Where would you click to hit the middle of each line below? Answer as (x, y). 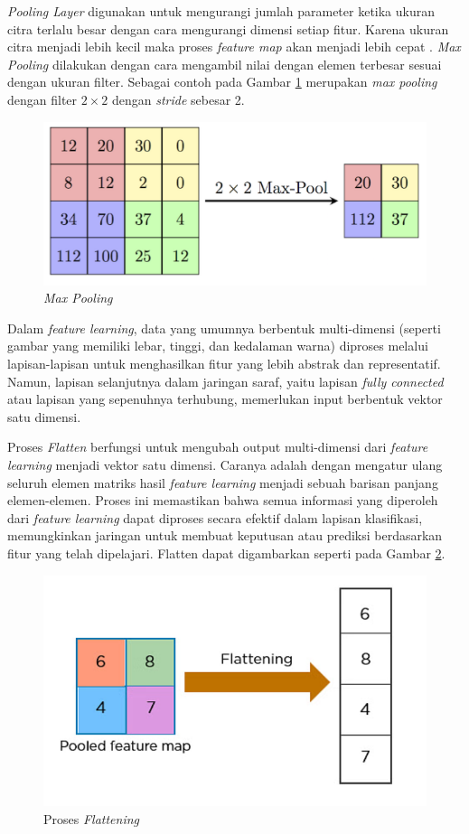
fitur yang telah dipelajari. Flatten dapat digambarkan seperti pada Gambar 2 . (226, 553)
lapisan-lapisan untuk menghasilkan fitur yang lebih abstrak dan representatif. (224, 364)
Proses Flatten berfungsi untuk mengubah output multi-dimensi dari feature (218, 447)
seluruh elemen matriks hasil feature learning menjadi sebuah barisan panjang (223, 482)
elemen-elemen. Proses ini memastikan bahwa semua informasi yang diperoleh (223, 500)
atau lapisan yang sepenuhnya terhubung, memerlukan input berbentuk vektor (225, 399)
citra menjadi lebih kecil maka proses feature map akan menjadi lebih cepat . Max (234, 47)
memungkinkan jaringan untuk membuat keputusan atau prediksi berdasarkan (225, 535)
